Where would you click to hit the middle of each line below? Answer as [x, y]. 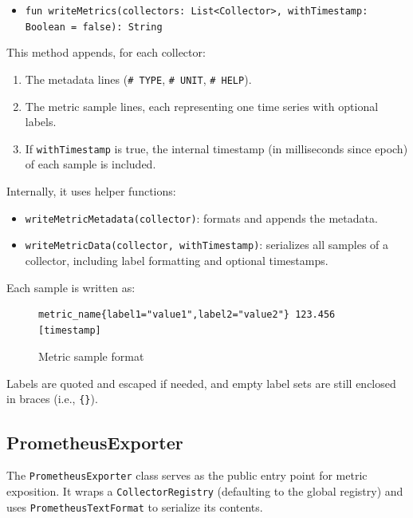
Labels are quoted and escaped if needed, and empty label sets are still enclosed [201, 383]
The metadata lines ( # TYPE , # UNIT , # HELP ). [138, 79]
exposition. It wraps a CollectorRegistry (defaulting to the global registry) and [205, 490]
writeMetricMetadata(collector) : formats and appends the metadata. [201, 217]
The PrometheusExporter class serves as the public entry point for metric [187, 475]
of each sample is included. [90, 164]
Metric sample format [91, 356]
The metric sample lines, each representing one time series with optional [202, 106]
